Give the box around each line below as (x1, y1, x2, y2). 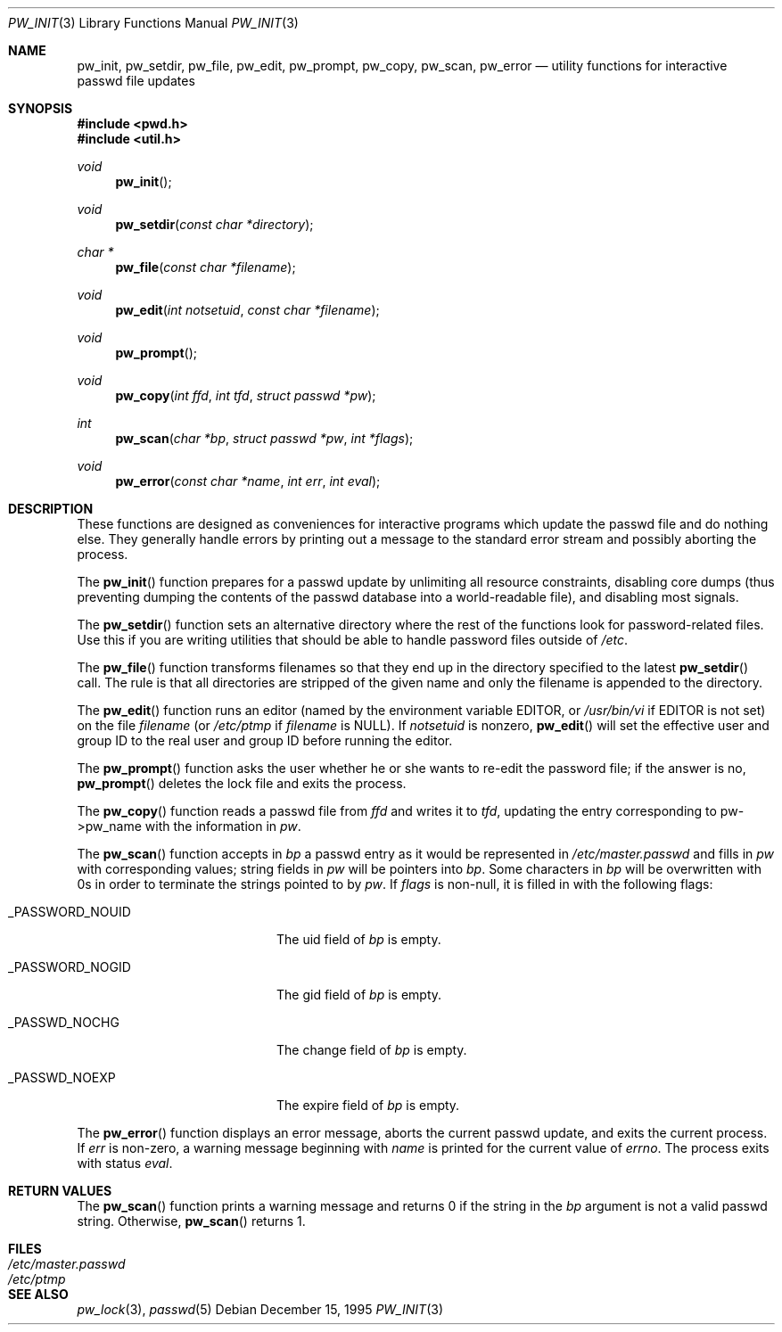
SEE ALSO (8, 1287, 69, 1302)
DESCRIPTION (8, 501, 94, 516)
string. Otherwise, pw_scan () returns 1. (77, 1213, 306, 1229)
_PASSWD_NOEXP (8, 1070, 116, 1085)
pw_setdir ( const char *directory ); (115, 217, 314, 232)
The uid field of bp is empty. (276, 932, 441, 947)
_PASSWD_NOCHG (8, 1015, 119, 1030)
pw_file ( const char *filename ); (115, 259, 296, 275)
